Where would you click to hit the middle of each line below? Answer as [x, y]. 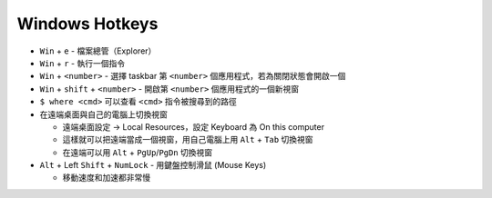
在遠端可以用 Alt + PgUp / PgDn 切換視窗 [138, 152]
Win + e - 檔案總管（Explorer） [98, 51]
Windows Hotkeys [87, 24]
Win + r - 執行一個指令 [82, 63]
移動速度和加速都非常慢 [106, 178]
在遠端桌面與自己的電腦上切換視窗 [103, 114]
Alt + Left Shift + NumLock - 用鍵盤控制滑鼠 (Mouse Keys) [153, 165]
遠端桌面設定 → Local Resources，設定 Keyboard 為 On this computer [194, 126]
